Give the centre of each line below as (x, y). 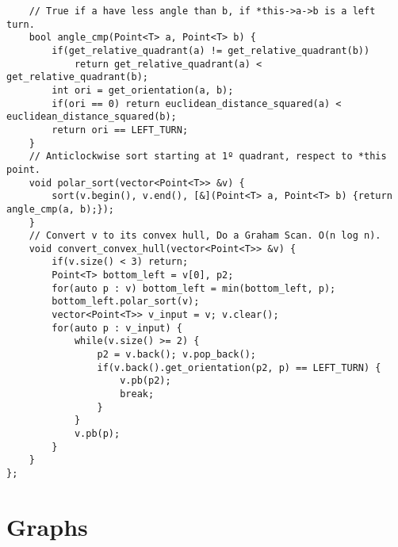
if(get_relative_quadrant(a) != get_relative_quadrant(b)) (211, 50)
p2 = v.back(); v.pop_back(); (176, 355)
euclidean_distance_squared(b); (92, 117)
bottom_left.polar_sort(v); (126, 302)
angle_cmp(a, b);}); (61, 209)
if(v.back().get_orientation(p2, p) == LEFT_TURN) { (239, 367)
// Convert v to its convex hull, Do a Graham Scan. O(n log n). (205, 236)
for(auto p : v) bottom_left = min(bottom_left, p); (194, 288)
